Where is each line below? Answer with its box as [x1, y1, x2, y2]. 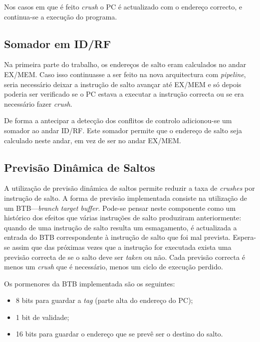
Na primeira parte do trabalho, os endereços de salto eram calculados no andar [4, 59, 246, 70]
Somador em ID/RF [4, 36, 111, 51]
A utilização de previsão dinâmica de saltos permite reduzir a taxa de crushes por [4, 183, 255, 193]
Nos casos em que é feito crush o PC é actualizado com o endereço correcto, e [4, 2, 242, 12]
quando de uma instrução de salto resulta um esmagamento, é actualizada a [4, 222, 237, 232]
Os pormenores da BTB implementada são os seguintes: [4, 278, 175, 288]
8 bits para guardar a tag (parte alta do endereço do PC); [16, 295, 193, 305]
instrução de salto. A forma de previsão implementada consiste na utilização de [4, 192, 247, 203]
